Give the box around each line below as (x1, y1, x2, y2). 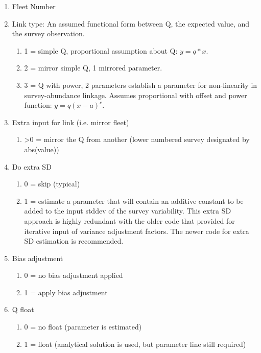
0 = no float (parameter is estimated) (24, 321, 142, 332)
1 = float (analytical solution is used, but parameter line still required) (24, 338, 246, 349)
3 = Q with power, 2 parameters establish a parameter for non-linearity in (24, 79, 257, 90)
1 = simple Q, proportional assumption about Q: (24, 45, 178, 56)
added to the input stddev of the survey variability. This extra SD (24, 205, 231, 216)
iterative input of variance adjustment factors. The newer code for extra (24, 225, 249, 236)
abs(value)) (24, 144, 59, 154)
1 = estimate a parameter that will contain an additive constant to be (24, 195, 244, 206)
